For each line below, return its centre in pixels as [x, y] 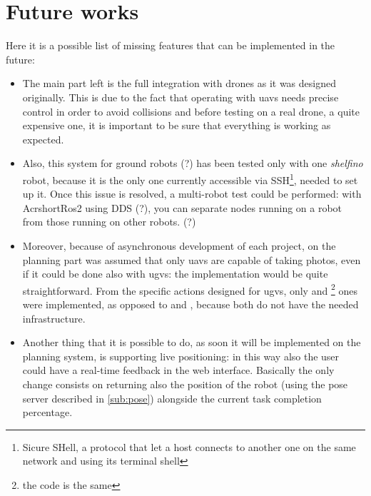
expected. [43, 139]
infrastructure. [54, 318]
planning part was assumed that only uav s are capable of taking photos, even [192, 259]
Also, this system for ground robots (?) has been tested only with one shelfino [193, 163]
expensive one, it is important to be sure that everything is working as [177, 125]
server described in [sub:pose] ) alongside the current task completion [172, 398]
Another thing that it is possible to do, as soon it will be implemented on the [192, 342]
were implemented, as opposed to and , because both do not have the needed [190, 304]
